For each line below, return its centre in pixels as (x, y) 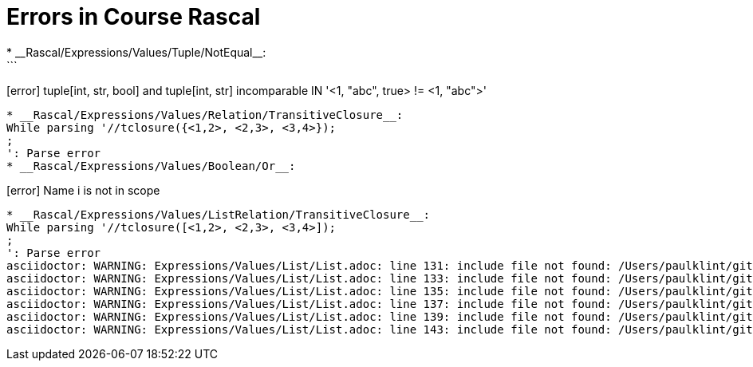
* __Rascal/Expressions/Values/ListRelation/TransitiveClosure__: (219, 214)
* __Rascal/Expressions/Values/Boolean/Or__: (151, 166)
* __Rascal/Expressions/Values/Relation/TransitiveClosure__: (205, 114)
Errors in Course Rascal (134, 17)
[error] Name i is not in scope (83, 190)
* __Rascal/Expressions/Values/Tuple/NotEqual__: (136, 52)
